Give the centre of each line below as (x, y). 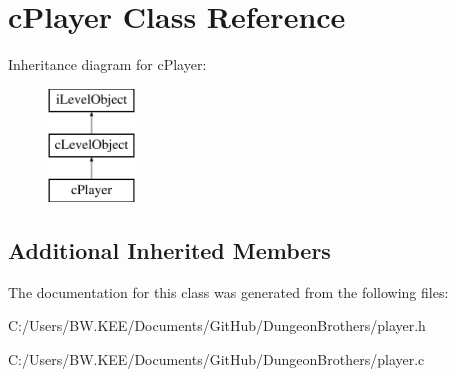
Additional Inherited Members (169, 250)
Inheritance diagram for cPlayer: (107, 64)
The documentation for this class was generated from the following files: (228, 291)
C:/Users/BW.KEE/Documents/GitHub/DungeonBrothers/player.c (216, 359)
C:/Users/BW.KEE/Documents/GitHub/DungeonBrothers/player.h (217, 325)
